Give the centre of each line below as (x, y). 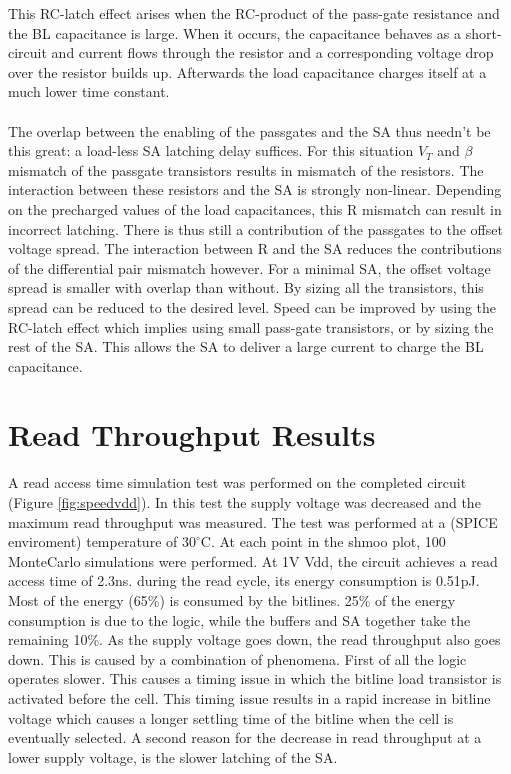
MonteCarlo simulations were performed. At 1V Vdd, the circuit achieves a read (253, 560)
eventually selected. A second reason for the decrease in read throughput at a (245, 737)
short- (483, 32)
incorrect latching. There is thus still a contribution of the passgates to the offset (255, 228)
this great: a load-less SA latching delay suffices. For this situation (211, 150)
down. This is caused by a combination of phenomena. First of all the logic (237, 658)
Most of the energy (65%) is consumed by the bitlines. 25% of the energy (232, 599)
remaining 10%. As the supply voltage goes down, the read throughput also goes (254, 639)
